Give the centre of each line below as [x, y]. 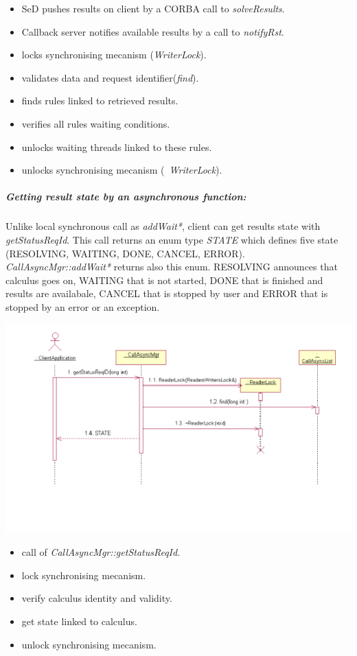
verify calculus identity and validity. [97, 598]
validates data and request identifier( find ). [110, 77]
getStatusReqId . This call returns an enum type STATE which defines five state [172, 239]
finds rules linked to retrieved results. [100, 101]
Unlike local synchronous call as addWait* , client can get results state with [163, 226]
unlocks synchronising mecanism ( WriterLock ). [122, 170]
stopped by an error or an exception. [83, 306]
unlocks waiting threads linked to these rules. [117, 147]
